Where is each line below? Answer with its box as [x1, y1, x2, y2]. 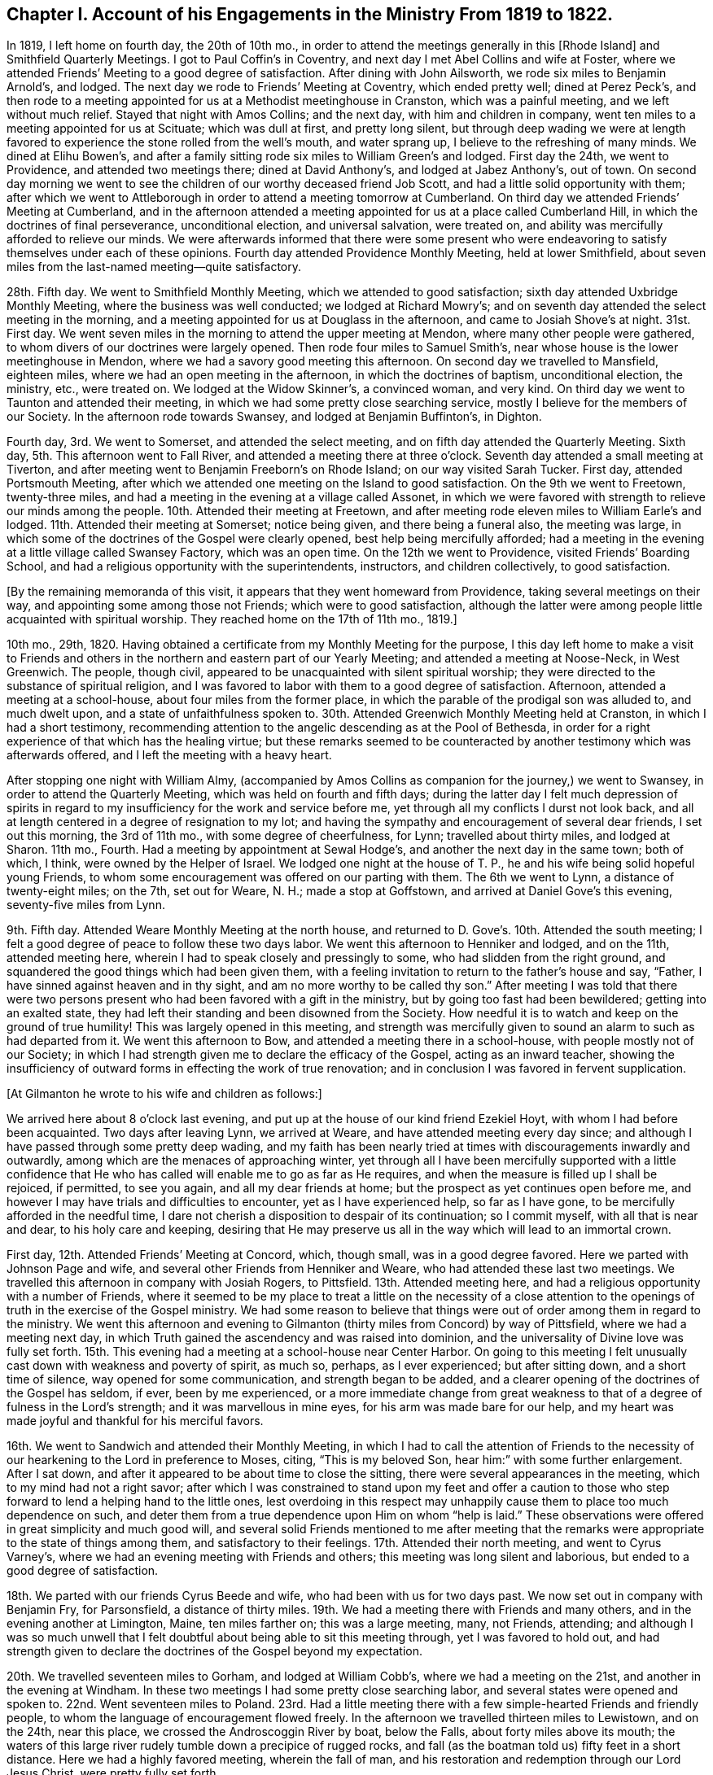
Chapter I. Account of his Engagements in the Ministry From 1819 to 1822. [7, 4, 614, 24]
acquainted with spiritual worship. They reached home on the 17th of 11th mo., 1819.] [7, 612, 457, 627]
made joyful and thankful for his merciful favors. [7, 1414, 264, 1428]
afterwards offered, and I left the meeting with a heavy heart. [7, 748, 332, 763]
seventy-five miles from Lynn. [7, 898, 165, 912]
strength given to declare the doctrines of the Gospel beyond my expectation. [7, 1644, 422, 1659]
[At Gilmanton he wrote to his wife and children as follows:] [7, 1086, 322, 1101]
